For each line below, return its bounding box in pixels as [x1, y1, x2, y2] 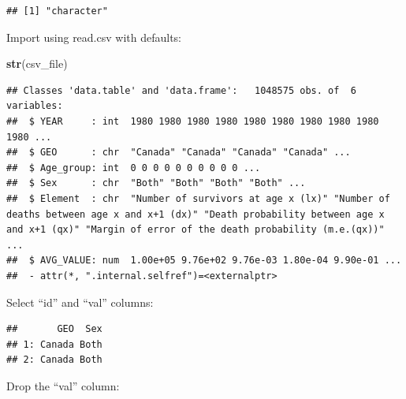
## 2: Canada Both [6, 354, 102, 366]
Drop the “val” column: [6, 377, 120, 393]
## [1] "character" [6, 6, 108, 17]
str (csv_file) [6, 55, 68, 72]
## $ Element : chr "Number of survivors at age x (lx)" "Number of [6, 192, 390, 204]
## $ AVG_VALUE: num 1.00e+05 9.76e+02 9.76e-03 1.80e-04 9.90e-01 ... [6, 255, 402, 267]
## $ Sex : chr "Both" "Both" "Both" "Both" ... [6, 177, 306, 189]
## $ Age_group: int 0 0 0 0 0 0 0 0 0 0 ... [6, 162, 261, 173]
